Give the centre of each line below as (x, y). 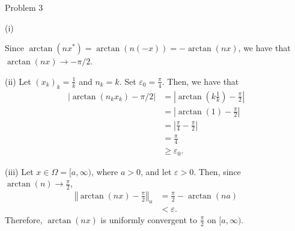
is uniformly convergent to (149, 219)
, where (105, 171)
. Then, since (217, 171)
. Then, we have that (200, 81)
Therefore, (24, 219)
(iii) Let (19, 171)
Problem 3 (24, 7)
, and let (156, 171)
